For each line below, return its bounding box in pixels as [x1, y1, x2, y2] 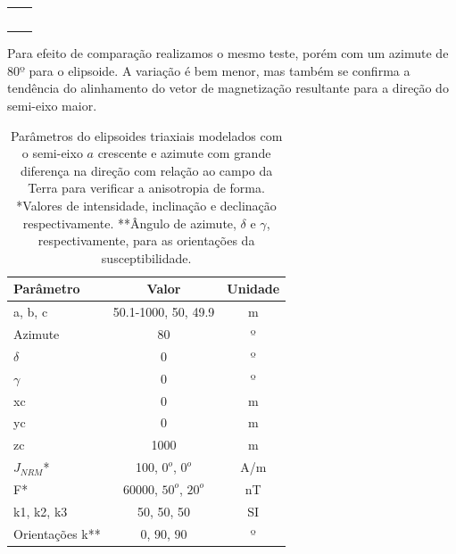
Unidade [227, 279, 280, 298]
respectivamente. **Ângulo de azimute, [22, 213, 236, 232]
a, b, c [13, 302, 48, 321]
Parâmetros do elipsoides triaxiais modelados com [10, 126, 283, 145]
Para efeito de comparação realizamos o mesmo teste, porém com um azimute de [7, 44, 449, 62]
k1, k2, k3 [13, 501, 68, 520]
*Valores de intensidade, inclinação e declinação [16, 196, 277, 214]
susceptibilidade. [101, 248, 192, 267]
